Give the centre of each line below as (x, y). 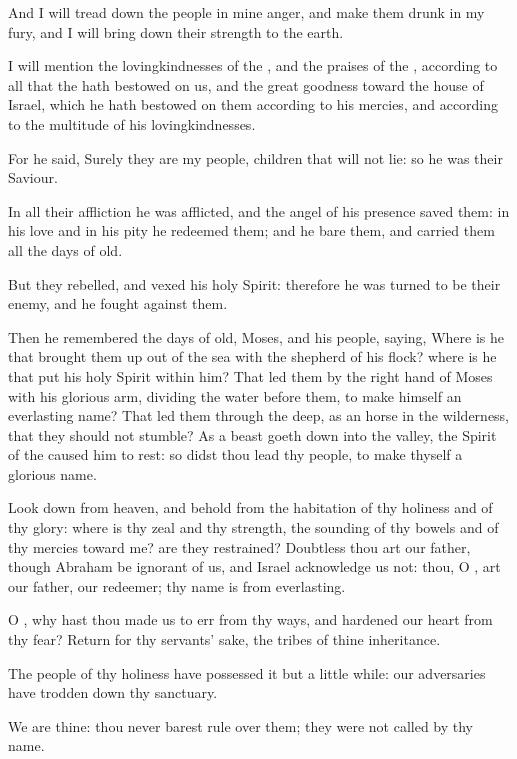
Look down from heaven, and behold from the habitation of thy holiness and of (250, 507)
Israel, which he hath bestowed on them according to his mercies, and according (253, 104)
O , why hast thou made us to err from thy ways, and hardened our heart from (250, 619)
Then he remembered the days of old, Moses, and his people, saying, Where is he (256, 336)
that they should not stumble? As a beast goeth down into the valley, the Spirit (252, 434)
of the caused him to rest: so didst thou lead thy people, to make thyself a (235, 454)
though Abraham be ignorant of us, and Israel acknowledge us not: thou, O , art (254, 566)
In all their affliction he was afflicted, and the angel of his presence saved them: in (259, 210)
